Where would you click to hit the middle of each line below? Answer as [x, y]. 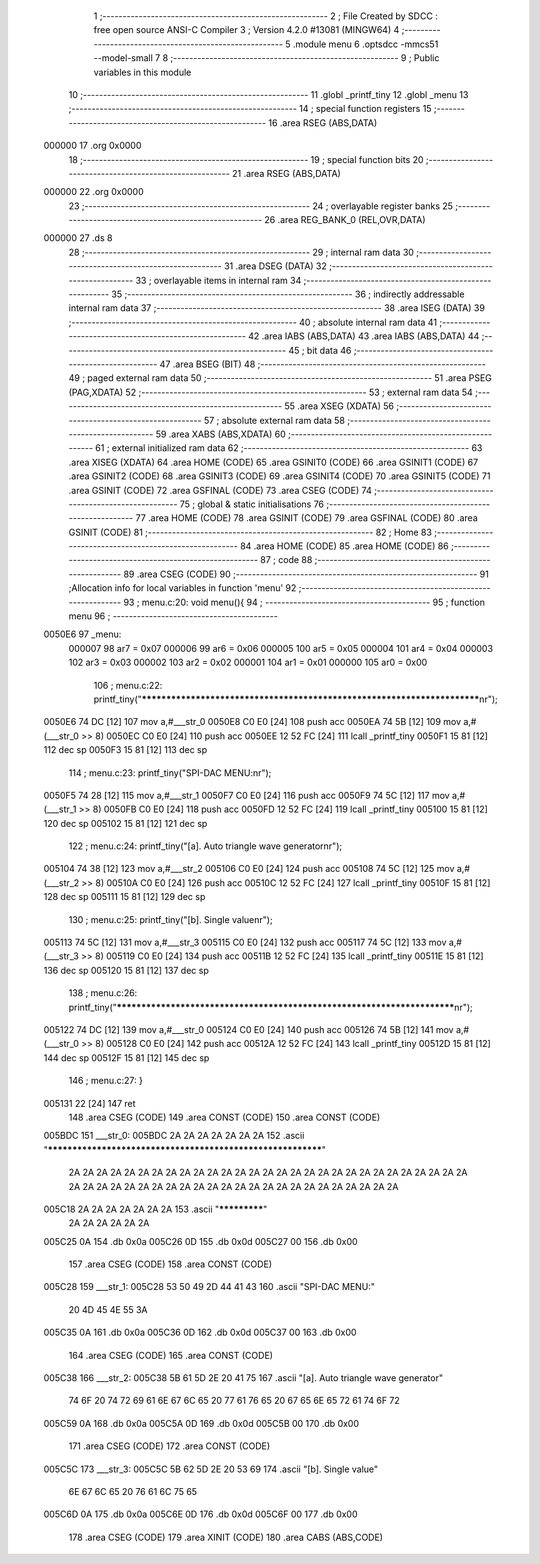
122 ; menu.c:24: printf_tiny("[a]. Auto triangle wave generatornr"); [205, 846]
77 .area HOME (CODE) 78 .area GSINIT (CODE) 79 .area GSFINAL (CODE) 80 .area [307, 518]
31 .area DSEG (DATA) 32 [275, 266]
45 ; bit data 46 [320, 350]
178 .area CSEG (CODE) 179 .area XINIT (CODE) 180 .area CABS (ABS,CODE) [226, 1537]
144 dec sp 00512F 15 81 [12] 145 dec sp [126, 1057]
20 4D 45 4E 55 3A [108, 1309]
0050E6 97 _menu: [82, 634]
